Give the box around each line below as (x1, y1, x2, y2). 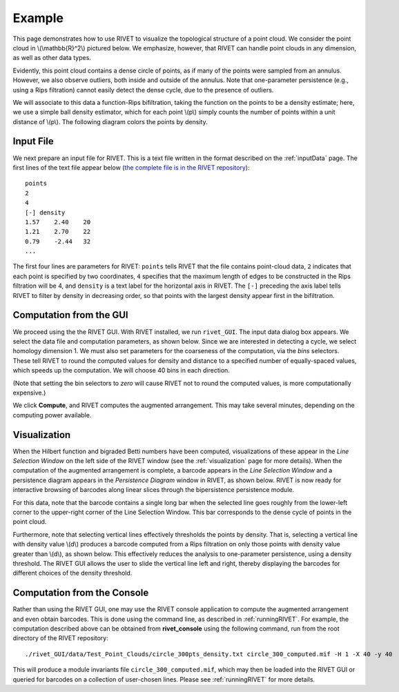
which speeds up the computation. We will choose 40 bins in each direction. (12, 366, 231, 375)
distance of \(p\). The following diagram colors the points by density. (12, 117, 208, 126)
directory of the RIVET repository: (12, 634, 108, 642)
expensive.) (12, 388, 46, 397)
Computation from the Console (12, 587, 149, 599)
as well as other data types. (12, 54, 91, 62)
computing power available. (12, 411, 92, 419)
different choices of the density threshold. (12, 569, 133, 577)
